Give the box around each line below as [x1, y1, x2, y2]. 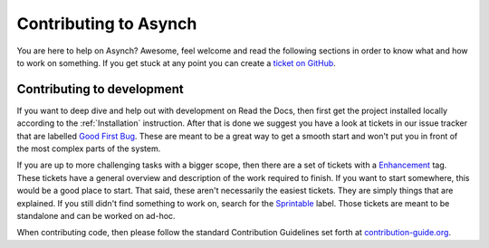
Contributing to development [16, 81, 185, 97]
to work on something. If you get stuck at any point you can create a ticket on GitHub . [16, 57, 337, 68]
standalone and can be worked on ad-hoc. [16, 210, 176, 221]
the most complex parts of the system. [16, 143, 161, 154]
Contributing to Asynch [16, 14, 197, 33]
